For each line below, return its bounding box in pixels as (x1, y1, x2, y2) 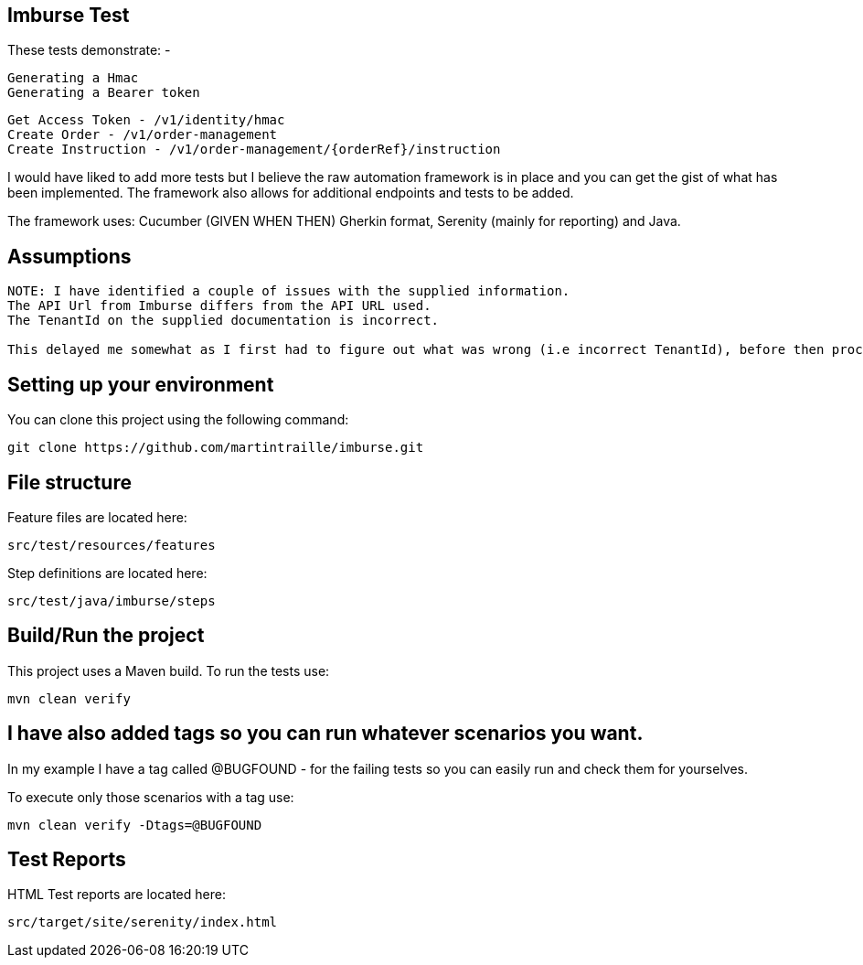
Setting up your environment (7, 372, 274, 396)
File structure (7, 470, 132, 494)
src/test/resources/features (7, 537, 216, 552)
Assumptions (7, 244, 132, 268)
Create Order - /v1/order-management (7, 127, 278, 143)
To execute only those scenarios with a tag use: (7, 788, 294, 805)
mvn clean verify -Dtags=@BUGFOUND (7, 817, 262, 832)
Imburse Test (7, 4, 130, 27)
